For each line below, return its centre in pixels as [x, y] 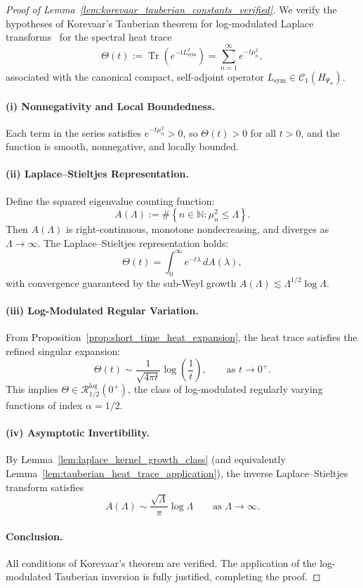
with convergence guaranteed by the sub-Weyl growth [121, 282]
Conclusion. [34, 536]
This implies [32, 389]
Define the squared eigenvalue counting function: [110, 200]
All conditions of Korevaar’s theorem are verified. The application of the [161, 562]
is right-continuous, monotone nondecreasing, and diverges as [197, 229]
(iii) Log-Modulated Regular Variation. [102, 310]
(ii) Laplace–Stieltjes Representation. [97, 174]
